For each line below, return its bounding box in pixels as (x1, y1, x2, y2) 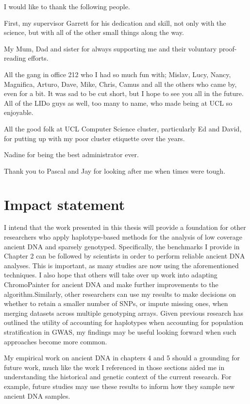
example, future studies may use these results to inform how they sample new (4, 381, 235, 391)
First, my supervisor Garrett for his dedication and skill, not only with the (4, 17, 226, 28)
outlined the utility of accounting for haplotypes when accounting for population (4, 317, 243, 327)
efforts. (28, 53, 49, 63)
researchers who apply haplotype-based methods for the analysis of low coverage (4, 232, 243, 242)
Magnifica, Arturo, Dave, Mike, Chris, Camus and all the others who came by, (4, 79, 237, 89)
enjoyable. (4, 107, 33, 117)
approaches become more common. (4, 336, 107, 346)
